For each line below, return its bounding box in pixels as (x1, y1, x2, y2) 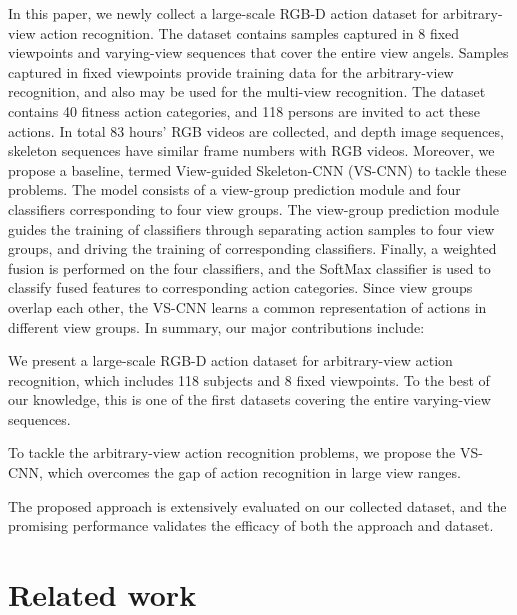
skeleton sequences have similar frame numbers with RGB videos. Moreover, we (8, 140, 495, 161)
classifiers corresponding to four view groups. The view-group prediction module (8, 198, 500, 219)
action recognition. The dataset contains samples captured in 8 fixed (40, 22, 460, 43)
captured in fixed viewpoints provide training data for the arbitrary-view (8, 61, 454, 82)
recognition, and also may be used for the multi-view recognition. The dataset (8, 81, 486, 102)
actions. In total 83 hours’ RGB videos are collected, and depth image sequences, (8, 120, 504, 141)
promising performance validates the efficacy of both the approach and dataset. (8, 515, 494, 536)
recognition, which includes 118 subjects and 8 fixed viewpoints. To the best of (8, 369, 490, 390)
